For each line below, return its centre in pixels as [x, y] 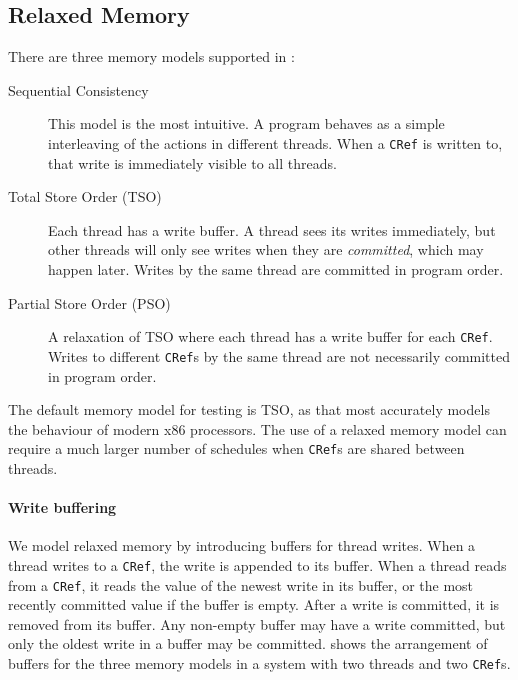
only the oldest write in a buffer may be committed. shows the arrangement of [248, 643]
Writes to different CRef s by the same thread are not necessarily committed [279, 355]
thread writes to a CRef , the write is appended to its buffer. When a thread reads [257, 564]
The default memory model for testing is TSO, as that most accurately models [249, 409]
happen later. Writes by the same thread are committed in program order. [276, 269]
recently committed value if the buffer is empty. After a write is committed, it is [254, 604]
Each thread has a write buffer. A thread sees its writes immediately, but [272, 229]
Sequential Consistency [78, 89]
